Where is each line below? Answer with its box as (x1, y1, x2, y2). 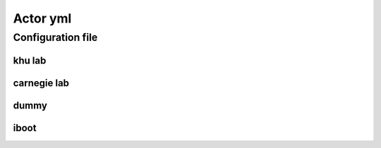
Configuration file (13, 31, 98, 44)
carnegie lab (13, 77, 70, 89)
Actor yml (13, 11, 72, 26)
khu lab (13, 54, 47, 66)
